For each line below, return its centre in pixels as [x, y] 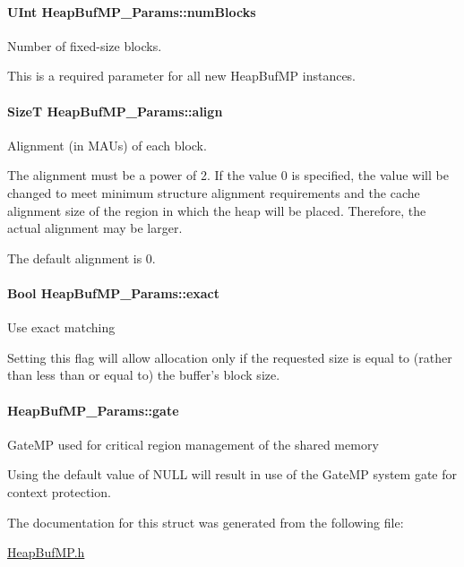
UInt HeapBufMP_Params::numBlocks [132, 11]
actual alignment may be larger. [95, 228]
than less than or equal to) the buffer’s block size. [144, 375]
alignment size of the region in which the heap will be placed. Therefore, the [217, 210]
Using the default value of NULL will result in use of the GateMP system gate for [232, 474]
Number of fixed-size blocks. [85, 45]
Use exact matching [61, 327]
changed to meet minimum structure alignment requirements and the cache [214, 192]
